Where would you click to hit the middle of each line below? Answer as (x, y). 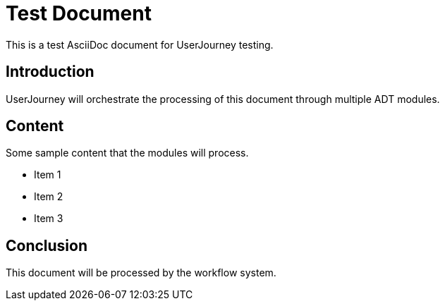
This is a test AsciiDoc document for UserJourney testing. (140, 44)
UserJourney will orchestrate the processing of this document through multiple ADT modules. (223, 99)
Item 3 (49, 219)
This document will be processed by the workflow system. (141, 273)
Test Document (79, 13)
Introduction (50, 72)
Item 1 (48, 175)
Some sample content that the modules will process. (127, 153)
